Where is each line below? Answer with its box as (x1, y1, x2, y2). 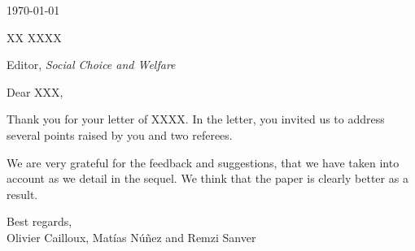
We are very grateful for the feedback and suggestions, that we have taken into (7, 154, 400, 171)
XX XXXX (7, 28, 62, 45)
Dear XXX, (7, 83, 63, 100)
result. (7, 185, 38, 202)
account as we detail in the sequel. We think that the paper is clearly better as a (7, 170, 408, 187)
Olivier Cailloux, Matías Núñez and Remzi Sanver (7, 228, 256, 245)
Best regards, (7, 213, 72, 230)
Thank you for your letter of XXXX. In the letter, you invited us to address (7, 110, 385, 128)
